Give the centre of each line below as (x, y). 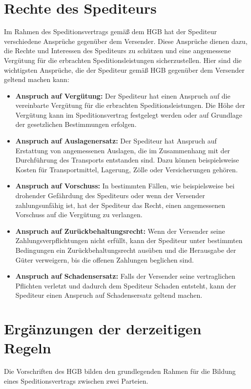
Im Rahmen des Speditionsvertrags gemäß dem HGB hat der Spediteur (111, 31)
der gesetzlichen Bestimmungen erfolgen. (76, 124)
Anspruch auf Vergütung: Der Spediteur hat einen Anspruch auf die (123, 95)
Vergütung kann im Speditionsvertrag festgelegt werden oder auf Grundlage (129, 114)
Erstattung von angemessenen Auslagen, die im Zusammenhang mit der (123, 150)
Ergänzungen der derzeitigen (103, 329)
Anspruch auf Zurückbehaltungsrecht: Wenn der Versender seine (120, 231)
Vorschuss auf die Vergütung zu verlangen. (79, 215)
